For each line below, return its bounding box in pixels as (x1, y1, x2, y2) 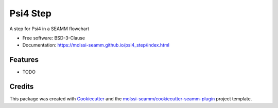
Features (9, 55, 39, 64)
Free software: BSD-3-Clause (22, 35, 85, 41)
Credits (9, 82, 34, 91)
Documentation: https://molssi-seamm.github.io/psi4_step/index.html (22, 42, 170, 48)
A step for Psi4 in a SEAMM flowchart (9, 26, 90, 32)
